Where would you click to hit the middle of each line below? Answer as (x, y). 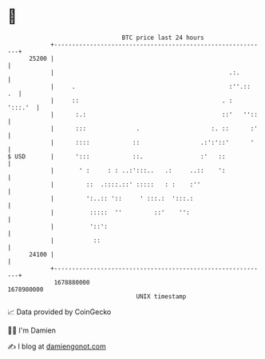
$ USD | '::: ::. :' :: (117, 156)
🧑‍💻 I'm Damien (32, 330)
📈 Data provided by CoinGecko (59, 312)
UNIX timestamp (161, 296)
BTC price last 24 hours (163, 38)
